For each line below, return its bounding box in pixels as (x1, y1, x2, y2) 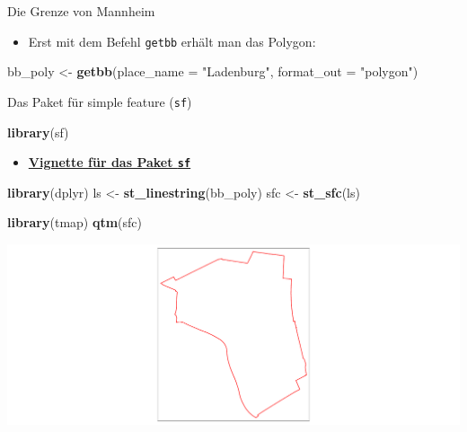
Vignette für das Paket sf (28, 153, 191, 172)
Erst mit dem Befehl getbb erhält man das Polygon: (28, 31, 316, 50)
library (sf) (7, 122, 69, 141)
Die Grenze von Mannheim (7, 2, 155, 20)
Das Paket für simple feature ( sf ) (7, 92, 192, 110)
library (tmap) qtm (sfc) (7, 213, 143, 232)
